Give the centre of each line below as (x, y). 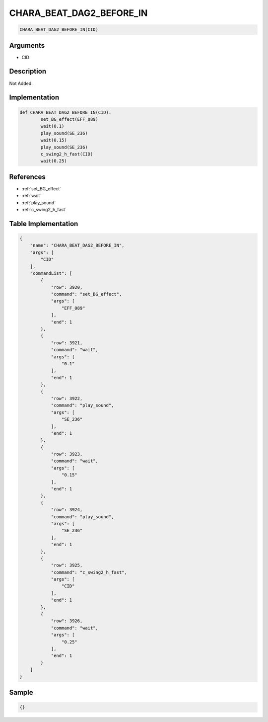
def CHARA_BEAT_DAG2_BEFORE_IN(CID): (66, 112)
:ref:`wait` (32, 196)
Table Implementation (44, 224)
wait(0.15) (54, 140)
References (27, 177)
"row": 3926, (67, 621)
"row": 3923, (67, 454)
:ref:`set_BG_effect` (41, 188)
